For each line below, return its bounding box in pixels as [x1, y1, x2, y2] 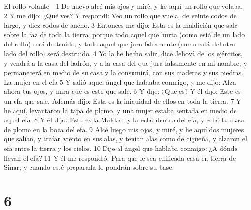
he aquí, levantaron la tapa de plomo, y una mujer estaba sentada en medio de [4, 105, 237, 115]
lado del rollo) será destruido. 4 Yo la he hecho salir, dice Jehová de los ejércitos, [4, 48, 243, 58]
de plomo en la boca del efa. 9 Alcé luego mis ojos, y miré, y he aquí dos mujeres [4, 124, 244, 134]
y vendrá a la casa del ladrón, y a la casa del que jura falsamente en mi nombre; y [4, 58, 247, 68]
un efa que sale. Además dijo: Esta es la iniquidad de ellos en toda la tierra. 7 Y [4, 95, 241, 105]
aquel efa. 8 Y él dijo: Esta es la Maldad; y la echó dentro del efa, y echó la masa [4, 115, 245, 125]
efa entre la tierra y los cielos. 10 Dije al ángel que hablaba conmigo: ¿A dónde [4, 143, 237, 153]
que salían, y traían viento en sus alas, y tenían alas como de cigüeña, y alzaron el [4, 134, 247, 144]
